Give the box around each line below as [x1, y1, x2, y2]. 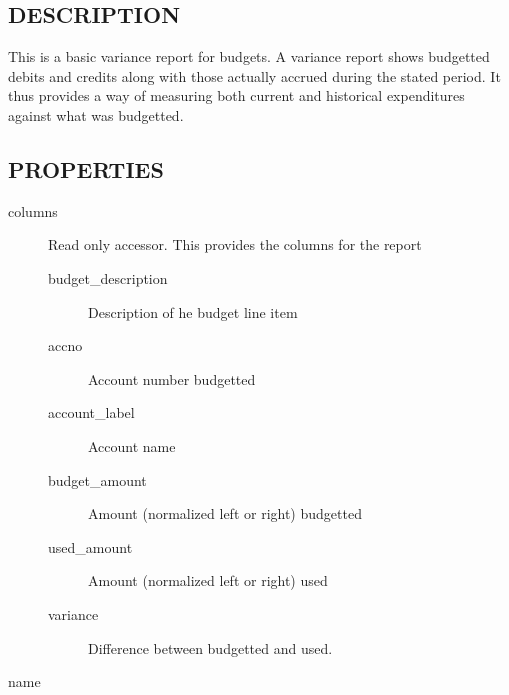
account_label [48, 402, 135, 423]
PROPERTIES [8, 153, 164, 184]
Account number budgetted [88, 368, 256, 389]
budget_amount [48, 469, 147, 490]
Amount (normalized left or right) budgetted [88, 503, 362, 524]
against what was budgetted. [8, 104, 184, 125]
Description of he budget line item [88, 301, 298, 322]
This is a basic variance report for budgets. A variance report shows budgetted [8, 46, 490, 67]
